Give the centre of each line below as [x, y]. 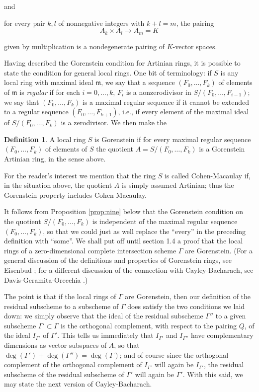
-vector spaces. [195, 46]
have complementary [222, 335]
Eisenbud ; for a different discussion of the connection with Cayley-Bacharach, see [129, 270]
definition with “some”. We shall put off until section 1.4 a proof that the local [124, 241]
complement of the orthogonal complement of [73, 364]
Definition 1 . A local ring [45, 139]
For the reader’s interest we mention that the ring [80, 175]
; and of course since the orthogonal [174, 354]
